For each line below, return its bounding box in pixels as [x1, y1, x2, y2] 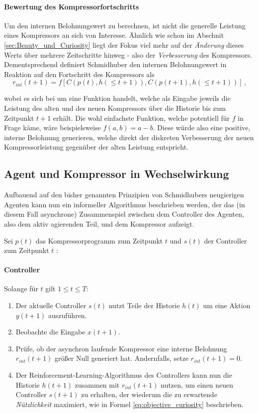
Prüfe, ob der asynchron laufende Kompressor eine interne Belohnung [15, 343, 227, 353]
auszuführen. [48, 310, 87, 320]
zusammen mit [75, 379, 120, 390]
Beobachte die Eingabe [15, 327, 86, 337]
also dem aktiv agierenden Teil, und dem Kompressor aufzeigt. [4, 218, 194, 229]
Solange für [4, 283, 38, 294]
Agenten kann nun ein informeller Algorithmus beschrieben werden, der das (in [4, 199, 245, 209]
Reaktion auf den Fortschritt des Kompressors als [4, 69, 155, 79]
